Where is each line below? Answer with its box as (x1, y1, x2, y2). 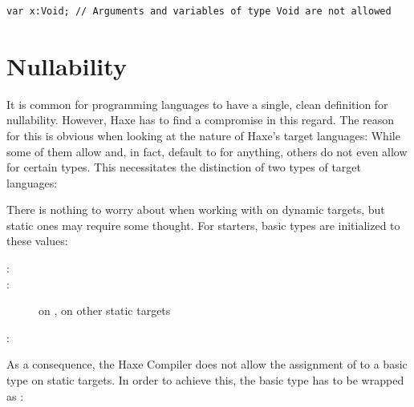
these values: (6, 232, 68, 249)
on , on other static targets (39, 302, 171, 319)
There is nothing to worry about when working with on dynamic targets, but (6, 201, 385, 218)
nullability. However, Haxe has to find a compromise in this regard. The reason (6, 111, 395, 128)
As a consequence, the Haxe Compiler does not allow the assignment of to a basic (6, 356, 408, 373)
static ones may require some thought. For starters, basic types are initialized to (6, 216, 400, 233)
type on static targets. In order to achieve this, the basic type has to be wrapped (6, 372, 404, 389)
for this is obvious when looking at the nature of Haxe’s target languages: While (6, 127, 400, 143)
